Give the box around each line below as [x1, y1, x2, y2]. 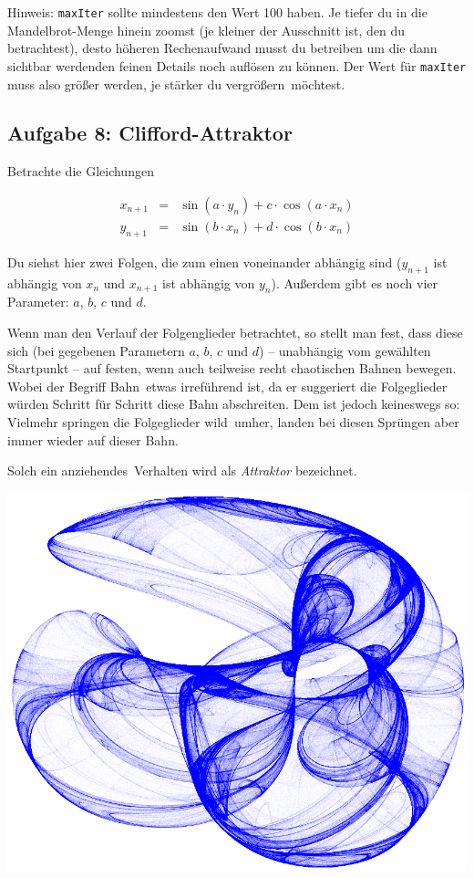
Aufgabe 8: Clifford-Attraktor [7, 119, 293, 147]
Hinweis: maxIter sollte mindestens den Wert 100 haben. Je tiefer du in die [7, 3, 428, 21]
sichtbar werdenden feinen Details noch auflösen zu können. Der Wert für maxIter [7, 56, 467, 75]
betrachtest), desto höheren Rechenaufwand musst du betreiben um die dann [7, 38, 438, 57]
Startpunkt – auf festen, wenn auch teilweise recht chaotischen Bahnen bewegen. [7, 359, 457, 378]
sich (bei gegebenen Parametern [7, 340, 185, 360]
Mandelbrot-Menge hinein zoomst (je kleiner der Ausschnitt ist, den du [7, 20, 406, 39]
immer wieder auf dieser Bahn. [7, 430, 179, 449]
